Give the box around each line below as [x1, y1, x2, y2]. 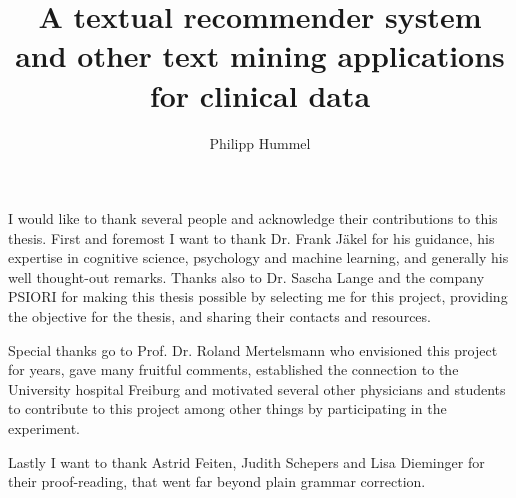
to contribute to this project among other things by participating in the [8, 398, 447, 419]
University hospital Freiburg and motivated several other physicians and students [8, 378, 506, 399]
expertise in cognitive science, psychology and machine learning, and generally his [8, 247, 509, 268]
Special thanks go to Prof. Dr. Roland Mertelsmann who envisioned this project [8, 339, 498, 360]
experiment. [8, 418, 80, 439]
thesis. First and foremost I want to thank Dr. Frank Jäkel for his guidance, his [8, 227, 495, 248]
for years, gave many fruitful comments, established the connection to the [8, 359, 459, 380]
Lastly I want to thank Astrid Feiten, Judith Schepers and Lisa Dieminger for [8, 451, 485, 472]
